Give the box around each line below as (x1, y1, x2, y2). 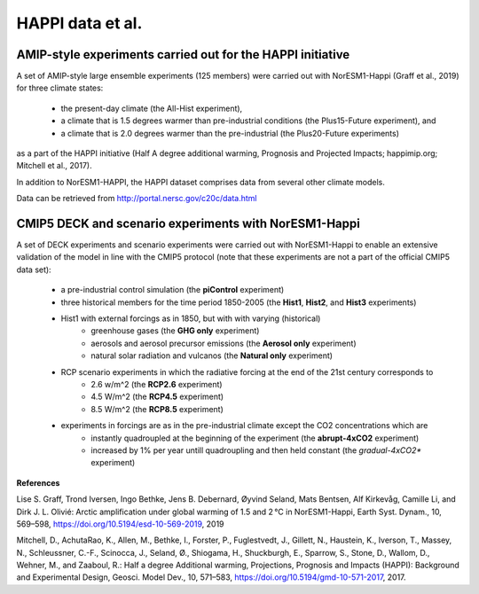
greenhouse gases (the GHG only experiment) (90, 325, 260, 336)
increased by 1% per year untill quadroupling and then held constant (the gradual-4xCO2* (90, 444, 422, 456)
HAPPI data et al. (16, 13, 143, 33)
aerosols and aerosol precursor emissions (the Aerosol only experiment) (90, 338, 357, 348)
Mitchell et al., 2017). (16, 160, 92, 171)
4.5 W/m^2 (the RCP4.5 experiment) (90, 391, 224, 403)
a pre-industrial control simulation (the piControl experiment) (60, 285, 285, 295)
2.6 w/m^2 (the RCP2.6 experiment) (90, 379, 223, 389)
